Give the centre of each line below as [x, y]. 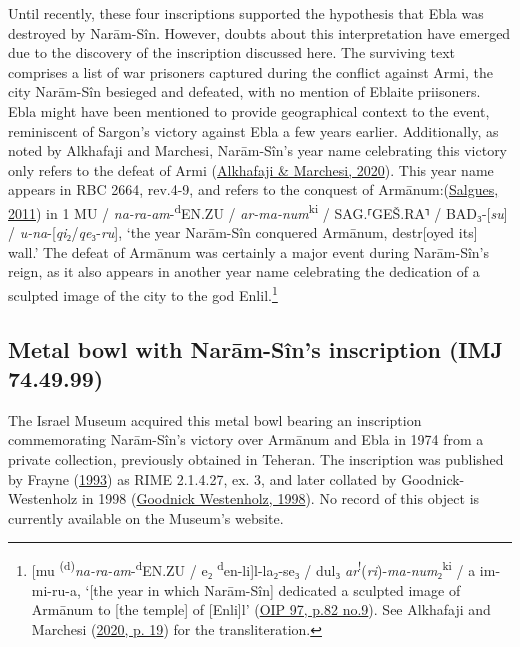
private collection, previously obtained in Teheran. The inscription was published [256, 459]
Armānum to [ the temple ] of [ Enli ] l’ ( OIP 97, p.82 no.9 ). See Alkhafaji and [261, 609]
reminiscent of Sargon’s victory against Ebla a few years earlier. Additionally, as [253, 130]
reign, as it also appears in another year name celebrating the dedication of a [244, 271]
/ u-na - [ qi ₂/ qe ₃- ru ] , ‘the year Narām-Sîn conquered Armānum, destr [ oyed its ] [243, 232]
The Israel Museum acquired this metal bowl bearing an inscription [215, 419]
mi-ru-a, [56, 589]
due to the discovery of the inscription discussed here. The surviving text [232, 52]
